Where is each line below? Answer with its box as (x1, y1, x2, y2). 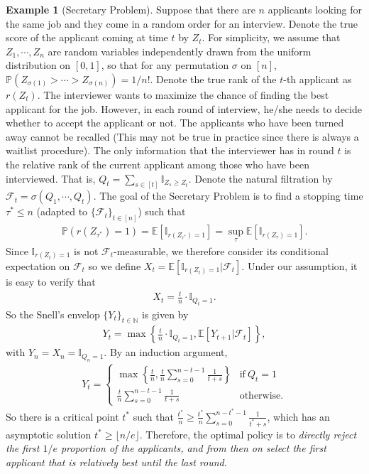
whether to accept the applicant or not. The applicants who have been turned (6, 115, 344, 130)
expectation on (6, 259, 70, 274)
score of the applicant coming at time (6, 30, 168, 45)
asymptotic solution (6, 426, 92, 441)
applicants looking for (268, 2, 363, 16)
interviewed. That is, (6, 171, 96, 185)
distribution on (6, 58, 71, 72)
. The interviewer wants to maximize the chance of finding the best (37, 87, 329, 102)
